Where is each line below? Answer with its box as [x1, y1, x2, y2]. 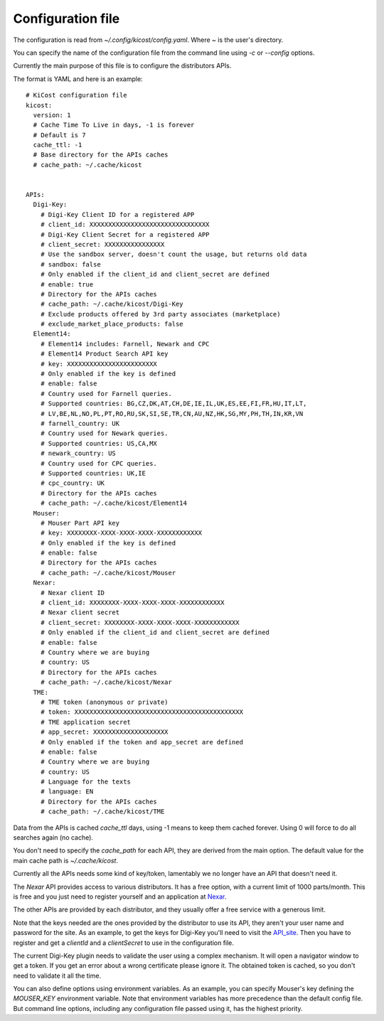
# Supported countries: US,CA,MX [40, 439, 158, 447]
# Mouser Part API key [40, 519, 120, 527]
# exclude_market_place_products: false [40, 320, 184, 328]
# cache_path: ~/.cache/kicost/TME [40, 808, 165, 816]
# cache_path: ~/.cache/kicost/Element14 [40, 499, 188, 508]
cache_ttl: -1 [33, 141, 82, 149]
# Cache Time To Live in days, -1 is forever [33, 121, 195, 129]
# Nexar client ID [40, 589, 105, 597]
